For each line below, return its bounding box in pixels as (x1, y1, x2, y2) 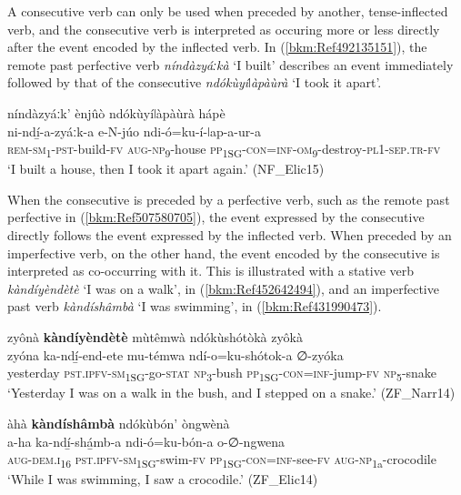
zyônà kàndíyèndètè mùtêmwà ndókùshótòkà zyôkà (7, 328, 303, 347)
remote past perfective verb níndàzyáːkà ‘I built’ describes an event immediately (7, 55, 454, 74)
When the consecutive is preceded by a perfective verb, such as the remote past (7, 189, 450, 208)
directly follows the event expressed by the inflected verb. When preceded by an (7, 226, 452, 245)
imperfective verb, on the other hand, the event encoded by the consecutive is (7, 243, 440, 262)
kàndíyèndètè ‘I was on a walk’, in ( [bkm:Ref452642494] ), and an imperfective (7, 278, 439, 298)
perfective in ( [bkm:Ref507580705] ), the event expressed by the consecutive (7, 207, 425, 227)
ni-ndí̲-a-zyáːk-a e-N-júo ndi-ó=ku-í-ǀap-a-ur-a (7, 121, 261, 140)
